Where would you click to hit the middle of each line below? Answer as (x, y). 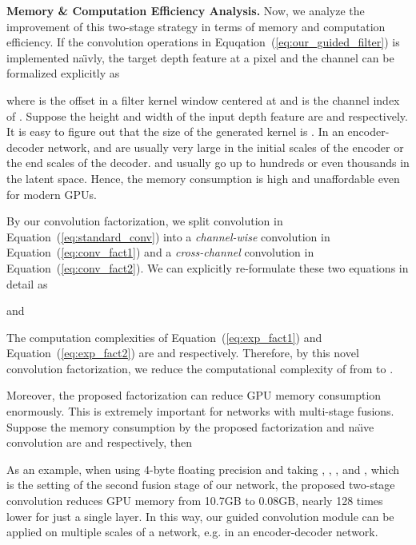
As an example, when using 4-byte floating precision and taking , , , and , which (203, 469)
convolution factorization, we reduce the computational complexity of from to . (200, 368)
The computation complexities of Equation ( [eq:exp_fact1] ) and (164, 337)
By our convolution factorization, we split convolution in (145, 221)
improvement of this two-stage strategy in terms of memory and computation (196, 26)
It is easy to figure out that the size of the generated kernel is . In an (175, 131)
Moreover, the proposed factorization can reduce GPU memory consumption (194, 395)
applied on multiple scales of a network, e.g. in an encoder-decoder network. (192, 532)
